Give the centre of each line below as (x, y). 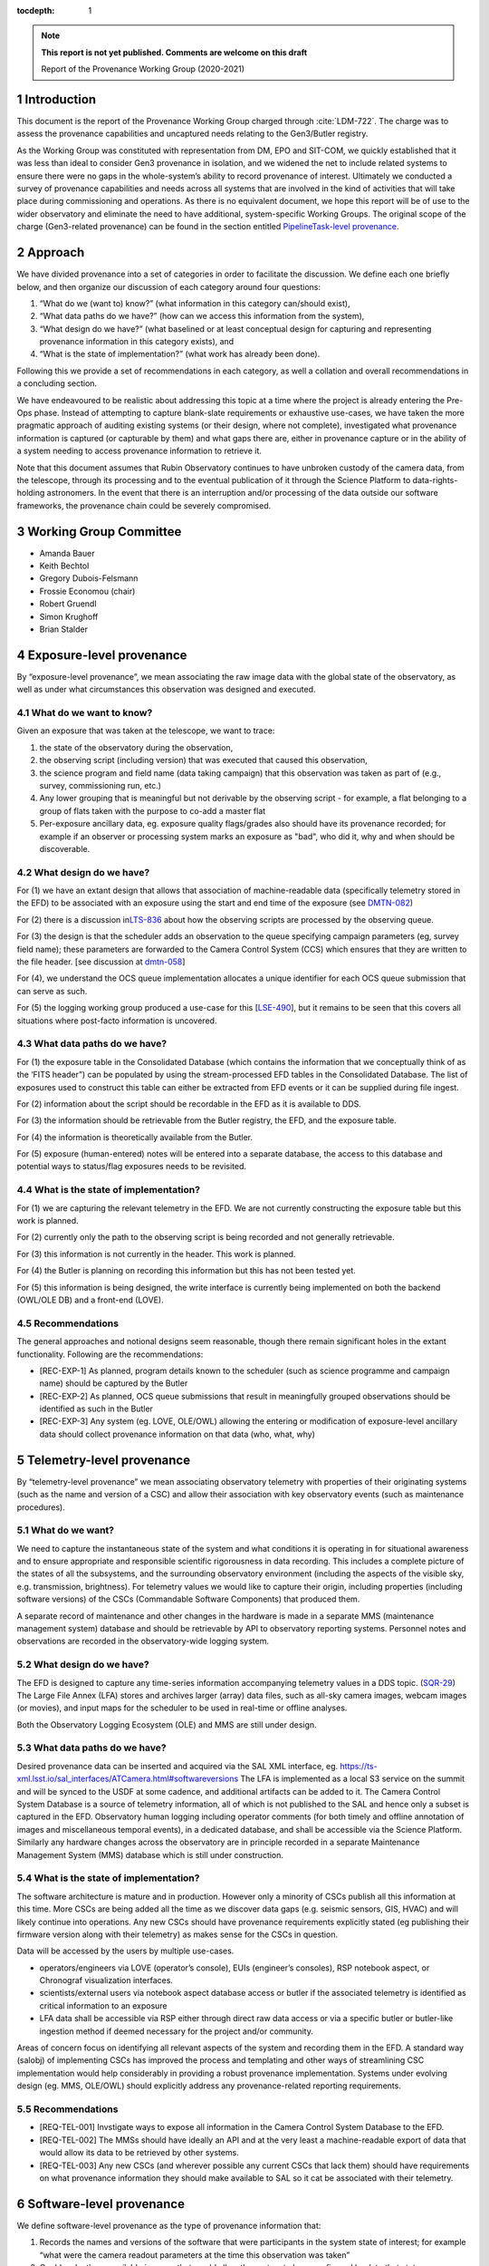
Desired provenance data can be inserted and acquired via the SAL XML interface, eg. (177, 1766)
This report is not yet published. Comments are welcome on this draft (174, 52)
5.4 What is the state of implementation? (108, 1878)
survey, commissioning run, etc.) (101, 785)
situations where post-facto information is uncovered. (117, 1021)
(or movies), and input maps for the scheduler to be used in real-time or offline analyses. (182, 1708)
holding (31, 493)
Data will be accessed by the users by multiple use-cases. (125, 1951)
